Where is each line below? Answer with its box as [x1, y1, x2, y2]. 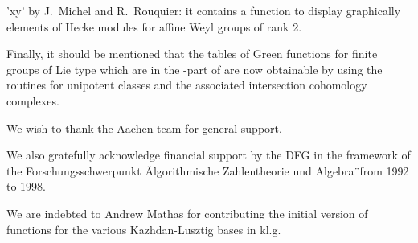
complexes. [6, 92, 59, 109]
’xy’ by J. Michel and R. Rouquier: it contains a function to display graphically [6, 2, 401, 19]
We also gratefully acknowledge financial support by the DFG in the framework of [6, 146, 411, 163]
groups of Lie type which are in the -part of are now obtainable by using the [6, 60, 383, 77]
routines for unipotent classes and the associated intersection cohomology [6, 76, 367, 93]
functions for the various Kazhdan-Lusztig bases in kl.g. [6, 220, 281, 237]
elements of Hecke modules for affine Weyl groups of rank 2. [6, 18, 302, 35]
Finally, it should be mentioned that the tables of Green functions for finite [6, 45, 378, 62]
